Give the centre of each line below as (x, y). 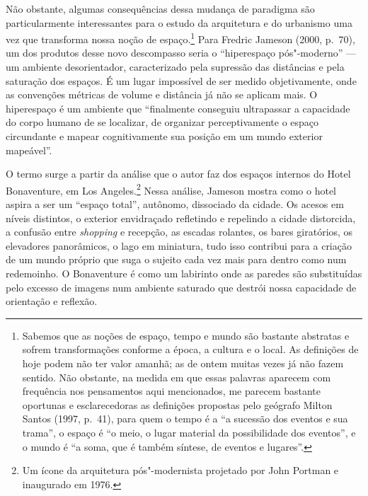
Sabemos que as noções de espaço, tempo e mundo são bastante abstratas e (186, 335)
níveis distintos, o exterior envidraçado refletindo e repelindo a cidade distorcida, (181, 218)
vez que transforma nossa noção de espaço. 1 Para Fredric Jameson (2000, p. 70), (180, 38)
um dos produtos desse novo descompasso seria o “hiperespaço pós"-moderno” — (181, 53)
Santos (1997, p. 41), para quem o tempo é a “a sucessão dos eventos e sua (185, 419)
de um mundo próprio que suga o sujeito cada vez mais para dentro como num (176, 259)
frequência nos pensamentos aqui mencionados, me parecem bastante (171, 391)
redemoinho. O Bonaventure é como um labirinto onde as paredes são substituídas (184, 273)
